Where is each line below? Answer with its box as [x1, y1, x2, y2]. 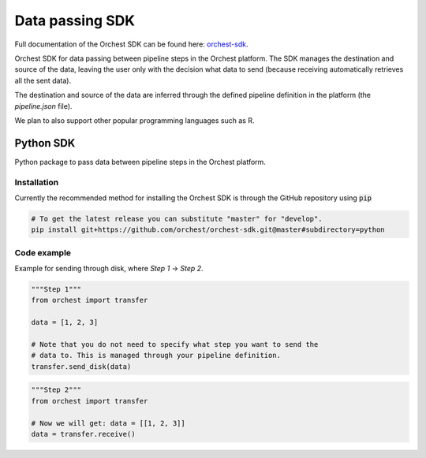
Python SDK [14, 136, 76, 150]
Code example [14, 247, 71, 258]
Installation [14, 177, 59, 188]
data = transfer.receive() [31, 430, 136, 438]
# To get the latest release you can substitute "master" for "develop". [31, 214, 323, 223]
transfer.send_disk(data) [31, 362, 132, 370]
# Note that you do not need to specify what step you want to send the [31, 340, 319, 348]
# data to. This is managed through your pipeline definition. [31, 351, 282, 360]
